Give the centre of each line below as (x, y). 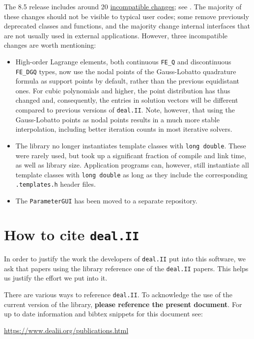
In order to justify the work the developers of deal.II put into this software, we (125, 258)
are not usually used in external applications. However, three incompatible (116, 35)
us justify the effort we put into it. (56, 278)
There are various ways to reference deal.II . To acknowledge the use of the (118, 294)
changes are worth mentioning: (50, 45)
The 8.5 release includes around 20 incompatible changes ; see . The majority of (123, 6)
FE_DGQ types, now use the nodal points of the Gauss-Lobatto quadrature (126, 71)
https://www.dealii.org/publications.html (66, 330)
